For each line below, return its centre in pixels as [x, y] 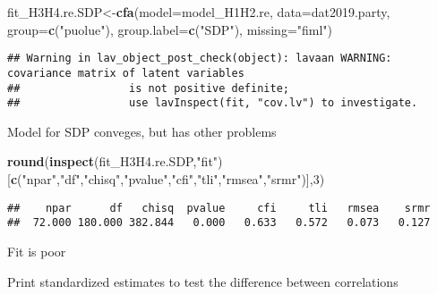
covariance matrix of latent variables [126, 73]
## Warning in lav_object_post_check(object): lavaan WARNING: [200, 59]
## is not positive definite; [148, 88]
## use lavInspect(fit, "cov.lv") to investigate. [213, 103]
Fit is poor [37, 251]
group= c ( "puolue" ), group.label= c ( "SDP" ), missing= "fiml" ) [170, 29]
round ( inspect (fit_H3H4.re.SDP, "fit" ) [115, 161]
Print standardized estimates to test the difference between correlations [203, 281]
